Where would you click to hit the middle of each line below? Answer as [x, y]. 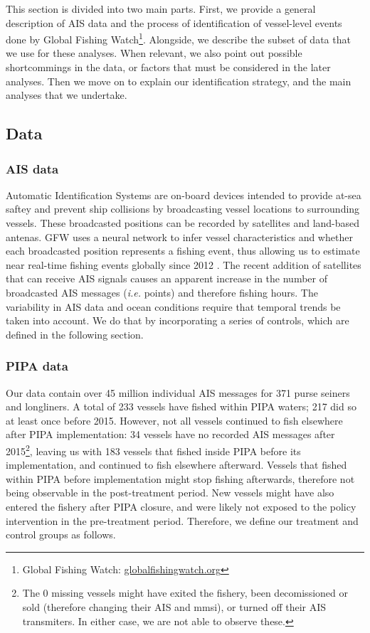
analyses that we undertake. [67, 95]
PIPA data [37, 366]
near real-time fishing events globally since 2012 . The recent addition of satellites [184, 264]
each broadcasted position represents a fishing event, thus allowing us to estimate [183, 251]
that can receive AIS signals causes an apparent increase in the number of [167, 278]
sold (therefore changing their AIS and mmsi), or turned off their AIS [174, 606]
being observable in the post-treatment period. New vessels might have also [170, 493]
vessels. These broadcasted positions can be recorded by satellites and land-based [183, 223]
